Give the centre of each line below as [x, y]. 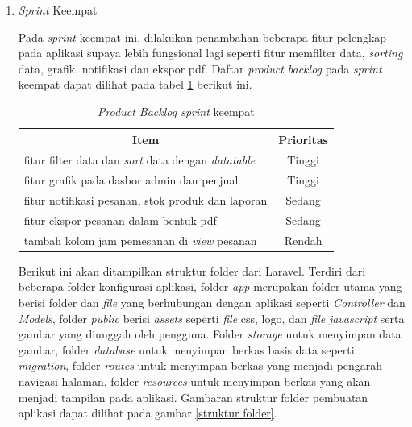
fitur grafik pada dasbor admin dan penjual [131, 180]
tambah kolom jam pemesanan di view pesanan [140, 240]
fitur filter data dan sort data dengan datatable [139, 160]
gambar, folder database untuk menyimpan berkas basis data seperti [186, 349]
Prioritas [303, 139]
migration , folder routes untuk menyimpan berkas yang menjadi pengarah [200, 365]
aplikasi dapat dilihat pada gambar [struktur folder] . [148, 413]
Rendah [303, 240]
